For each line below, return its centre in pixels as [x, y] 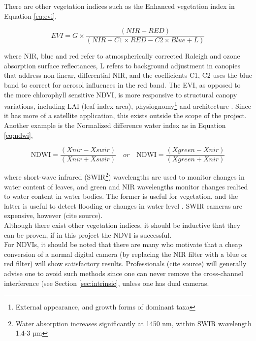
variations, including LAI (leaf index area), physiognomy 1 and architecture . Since [128, 105]
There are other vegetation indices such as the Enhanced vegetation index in [119, 6]
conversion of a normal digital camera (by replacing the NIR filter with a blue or [126, 254]
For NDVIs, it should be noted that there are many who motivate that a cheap [123, 244]
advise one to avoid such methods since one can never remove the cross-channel [124, 273]
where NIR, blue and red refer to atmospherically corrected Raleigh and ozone [122, 56]
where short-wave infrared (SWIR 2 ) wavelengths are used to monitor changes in [124, 176]
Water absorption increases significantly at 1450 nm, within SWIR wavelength [133, 323]
